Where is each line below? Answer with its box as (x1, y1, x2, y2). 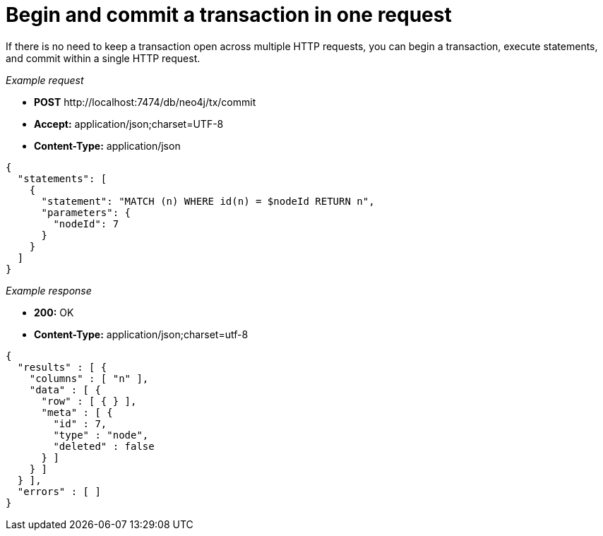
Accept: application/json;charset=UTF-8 (34, 117, 224, 130)
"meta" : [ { (41, 406, 113, 418)
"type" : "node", (53, 429, 149, 441)
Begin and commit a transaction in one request (6, 3, 452, 27)
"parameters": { (41, 206, 131, 218)
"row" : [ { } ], (41, 395, 137, 407)
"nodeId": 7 (53, 218, 119, 230)
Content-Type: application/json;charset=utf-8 (34, 328, 249, 340)
